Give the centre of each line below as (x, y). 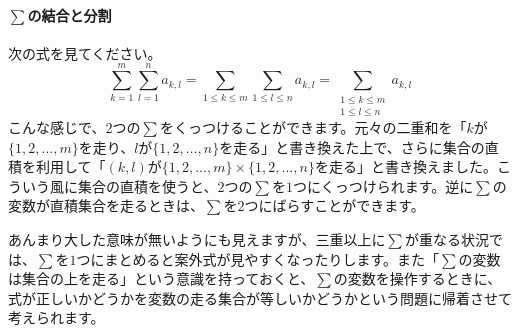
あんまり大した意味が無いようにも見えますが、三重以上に (197, 238)
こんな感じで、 (57, 126)
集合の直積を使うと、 (147, 185)
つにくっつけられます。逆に (383, 185)
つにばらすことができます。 (334, 205)
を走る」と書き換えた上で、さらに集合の (352, 146)
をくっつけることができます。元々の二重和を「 (313, 126)
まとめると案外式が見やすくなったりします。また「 (272, 258)
